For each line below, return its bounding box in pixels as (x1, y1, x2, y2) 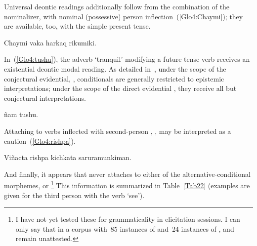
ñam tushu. (4, 109, 38, 120)
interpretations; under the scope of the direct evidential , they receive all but (4, 83, 237, 93)
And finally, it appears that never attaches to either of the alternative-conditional (4, 168, 251, 179)
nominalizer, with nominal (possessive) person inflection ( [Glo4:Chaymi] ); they (4, 11, 243, 21)
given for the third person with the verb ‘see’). (4, 190, 145, 200)
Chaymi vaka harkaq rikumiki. (4, 37, 96, 47)
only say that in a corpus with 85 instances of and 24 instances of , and (15, 223, 234, 234)
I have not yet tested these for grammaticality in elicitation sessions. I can (15, 214, 240, 224)
